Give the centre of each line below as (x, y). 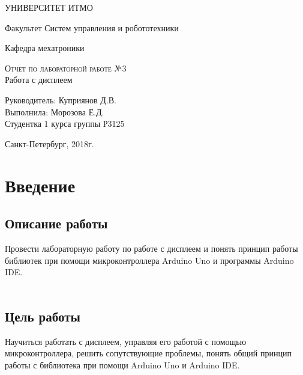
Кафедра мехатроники (45, 48)
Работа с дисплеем (39, 80)
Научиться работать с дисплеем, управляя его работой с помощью (126, 341)
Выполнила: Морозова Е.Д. (55, 111)
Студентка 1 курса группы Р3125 (65, 123)
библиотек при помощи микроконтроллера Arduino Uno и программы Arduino (149, 260)
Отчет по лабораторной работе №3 (66, 68)
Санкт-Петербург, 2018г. (49, 143)
